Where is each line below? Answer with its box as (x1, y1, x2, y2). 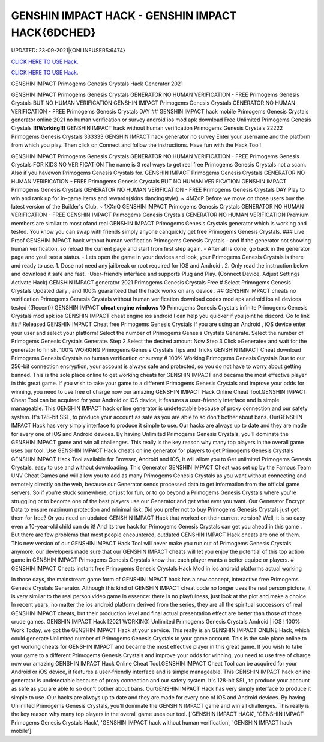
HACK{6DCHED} (11, 26, 96, 39)
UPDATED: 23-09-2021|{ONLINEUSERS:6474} (11, 47, 125, 54)
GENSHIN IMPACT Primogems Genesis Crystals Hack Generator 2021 (11, 80, 183, 87)
